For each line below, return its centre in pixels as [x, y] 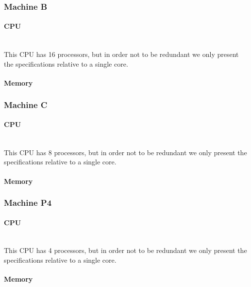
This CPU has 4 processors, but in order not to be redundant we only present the [125, 250]
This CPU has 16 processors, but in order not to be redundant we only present [121, 54]
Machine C [26, 104]
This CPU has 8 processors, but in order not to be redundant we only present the [125, 152]
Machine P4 [28, 203]
